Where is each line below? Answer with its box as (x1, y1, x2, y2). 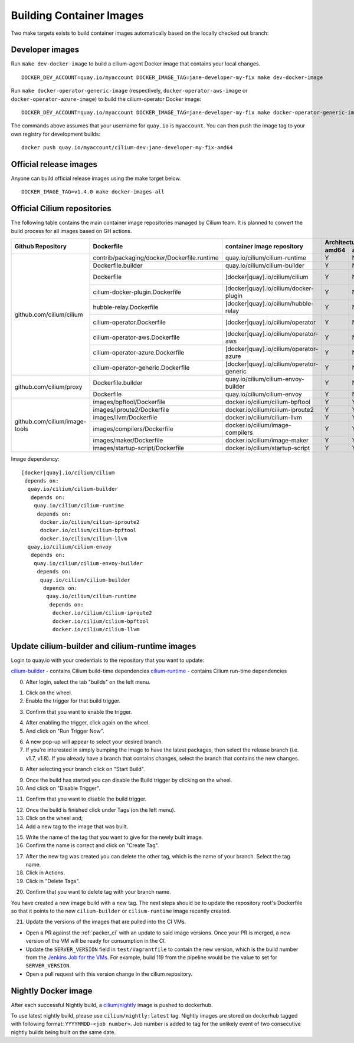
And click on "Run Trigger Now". (25, 727, 104, 734)
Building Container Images (11, 9, 144, 22)
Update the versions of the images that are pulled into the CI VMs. (25, 918, 186, 926)
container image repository (225, 242, 304, 250)
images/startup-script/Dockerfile (93, 444, 185, 452)
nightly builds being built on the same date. (11, 1028, 116, 1035)
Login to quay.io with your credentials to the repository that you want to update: (11, 657, 205, 664)
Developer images (11, 45, 80, 55)
